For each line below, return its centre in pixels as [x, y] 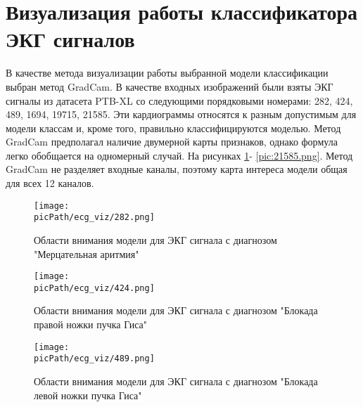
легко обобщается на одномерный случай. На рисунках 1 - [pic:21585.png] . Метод [179, 155]
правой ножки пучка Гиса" [91, 324]
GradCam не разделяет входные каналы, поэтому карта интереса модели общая [177, 169]
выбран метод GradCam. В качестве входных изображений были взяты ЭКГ [170, 86]
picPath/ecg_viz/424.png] [94, 288]
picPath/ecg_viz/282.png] [94, 218]
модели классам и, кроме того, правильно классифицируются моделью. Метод [173, 128]
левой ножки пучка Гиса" [88, 395]
